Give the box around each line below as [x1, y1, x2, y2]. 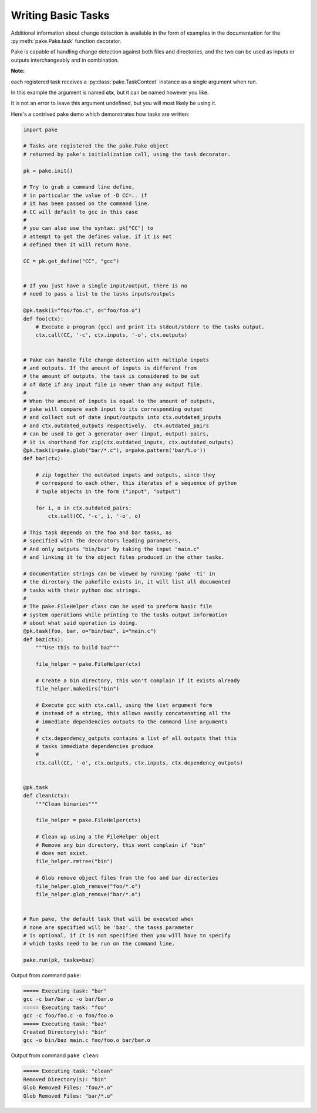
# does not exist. [35, 850, 89, 857]
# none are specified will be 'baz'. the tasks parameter [23, 924, 194, 931]
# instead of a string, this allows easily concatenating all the [35, 710, 231, 717]
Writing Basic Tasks [11, 9, 110, 22]
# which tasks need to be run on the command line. [23, 940, 176, 947]
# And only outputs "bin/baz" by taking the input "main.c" [23, 545, 200, 552]
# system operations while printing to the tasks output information [23, 611, 228, 618]
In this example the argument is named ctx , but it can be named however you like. [11, 89, 209, 96]
